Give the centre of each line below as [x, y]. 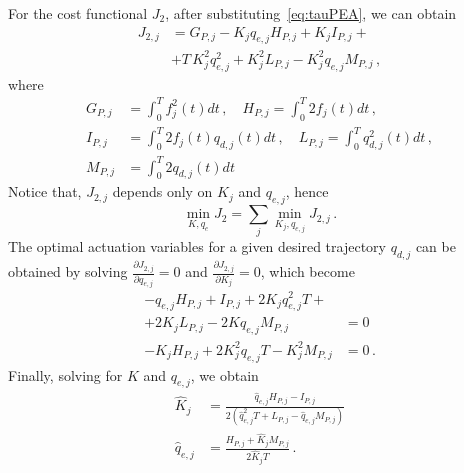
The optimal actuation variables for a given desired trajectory [197, 246]
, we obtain [224, 374]
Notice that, [45, 191]
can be [435, 246]
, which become [307, 271]
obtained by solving [68, 271]
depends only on [162, 191]
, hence [307, 191]
